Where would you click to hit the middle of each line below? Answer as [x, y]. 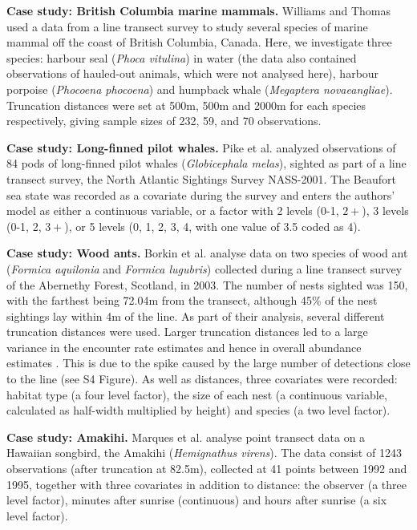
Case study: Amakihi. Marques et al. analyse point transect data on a [186, 437]
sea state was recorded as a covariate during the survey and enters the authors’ [201, 194]
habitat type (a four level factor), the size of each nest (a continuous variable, [197, 394]
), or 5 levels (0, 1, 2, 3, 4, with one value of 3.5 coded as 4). [213, 226]
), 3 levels [385, 210]
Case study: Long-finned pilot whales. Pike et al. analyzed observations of [201, 147]
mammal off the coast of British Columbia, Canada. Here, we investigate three [199, 42]
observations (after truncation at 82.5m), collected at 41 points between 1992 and [207, 469]
